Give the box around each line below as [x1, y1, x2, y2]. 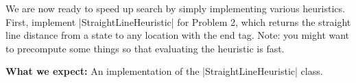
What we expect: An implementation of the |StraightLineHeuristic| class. [5, 64, 323, 78]
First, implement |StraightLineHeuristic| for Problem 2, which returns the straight [5, 14, 351, 29]
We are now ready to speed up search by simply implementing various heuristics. [5, 1, 345, 15]
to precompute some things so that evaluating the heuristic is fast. [5, 41, 285, 55]
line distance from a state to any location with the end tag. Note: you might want [5, 28, 350, 42]
